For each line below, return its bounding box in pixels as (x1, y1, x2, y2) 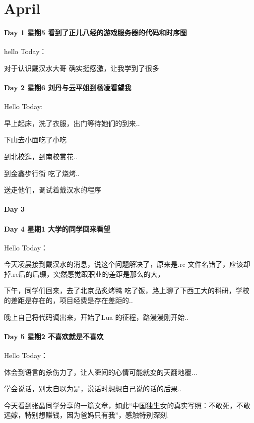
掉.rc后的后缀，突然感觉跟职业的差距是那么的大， (4, 268, 165, 279)
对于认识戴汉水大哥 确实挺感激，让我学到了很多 (4, 62, 159, 73)
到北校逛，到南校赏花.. (4, 151, 77, 161)
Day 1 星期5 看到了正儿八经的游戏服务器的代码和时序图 (4, 27, 187, 37)
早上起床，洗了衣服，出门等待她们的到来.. (4, 118, 140, 128)
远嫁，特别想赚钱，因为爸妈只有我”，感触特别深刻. (4, 410, 169, 420)
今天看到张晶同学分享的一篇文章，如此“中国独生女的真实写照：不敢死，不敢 (4, 400, 251, 410)
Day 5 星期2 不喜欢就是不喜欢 (4, 331, 104, 341)
